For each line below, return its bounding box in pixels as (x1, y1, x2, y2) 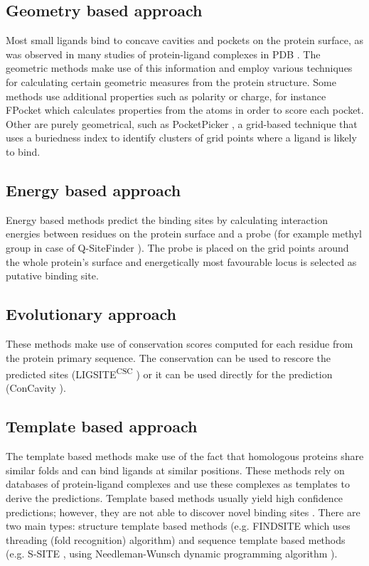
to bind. (6, 144, 41, 159)
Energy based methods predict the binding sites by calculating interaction (6, 212, 328, 227)
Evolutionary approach (6, 303, 177, 325)
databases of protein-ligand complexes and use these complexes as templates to (6, 476, 350, 491)
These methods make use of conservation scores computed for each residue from (6, 336, 353, 351)
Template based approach (6, 415, 198, 437)
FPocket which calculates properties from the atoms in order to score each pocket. (6, 102, 364, 117)
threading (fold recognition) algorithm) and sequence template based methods (6, 532, 346, 547)
